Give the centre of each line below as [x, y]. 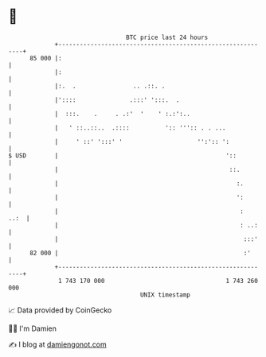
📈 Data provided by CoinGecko [60, 310]
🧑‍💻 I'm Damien [33, 328]
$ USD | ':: [123, 155]
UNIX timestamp [165, 295]
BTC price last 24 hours [167, 37]
